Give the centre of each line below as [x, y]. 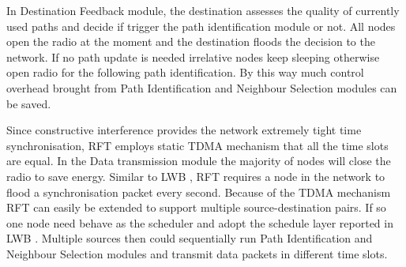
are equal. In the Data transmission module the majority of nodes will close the [199, 161]
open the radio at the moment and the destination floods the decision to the [191, 41]
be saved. [29, 103]
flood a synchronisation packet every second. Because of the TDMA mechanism [199, 192]
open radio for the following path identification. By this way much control [185, 72]
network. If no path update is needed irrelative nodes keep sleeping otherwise [193, 56]
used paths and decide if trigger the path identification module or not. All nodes [201, 26]
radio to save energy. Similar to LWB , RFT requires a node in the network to [196, 176]
